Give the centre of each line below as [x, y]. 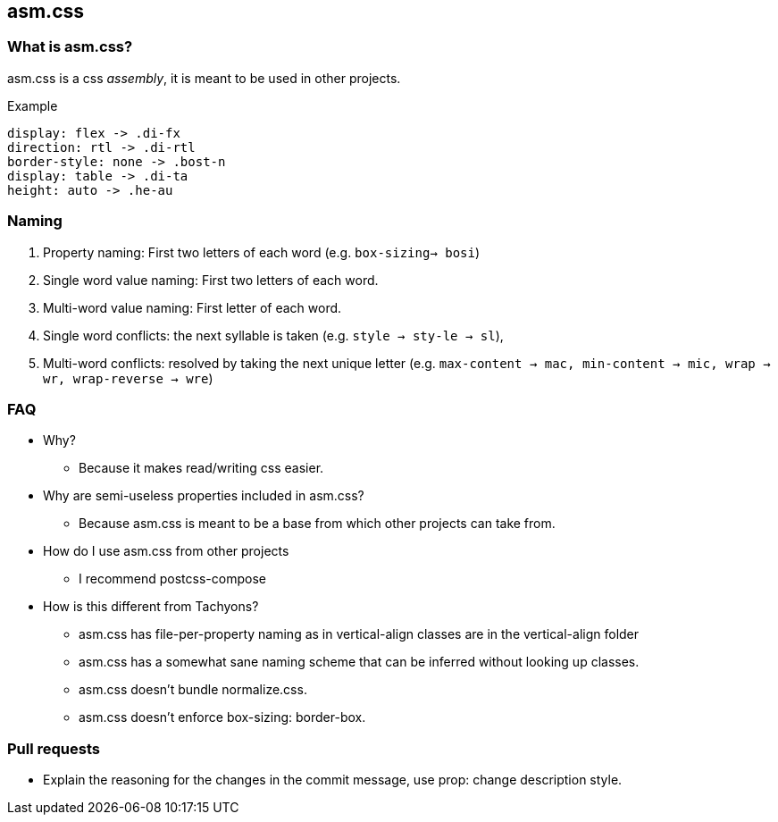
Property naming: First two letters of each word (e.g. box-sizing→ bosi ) [262, 252]
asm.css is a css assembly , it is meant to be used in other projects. [204, 78]
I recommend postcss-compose [172, 579]
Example [33, 105]
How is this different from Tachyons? [151, 607]
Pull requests [54, 748]
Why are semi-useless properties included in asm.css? [204, 496]
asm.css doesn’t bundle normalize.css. [193, 690]
